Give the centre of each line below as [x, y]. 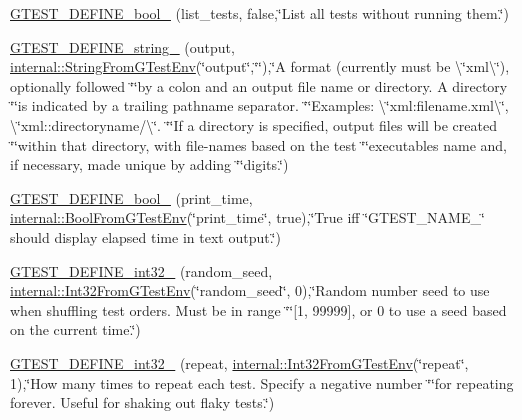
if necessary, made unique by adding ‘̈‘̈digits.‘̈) [149, 164]
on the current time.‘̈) [75, 329]
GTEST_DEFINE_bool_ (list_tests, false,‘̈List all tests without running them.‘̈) [259, 13]
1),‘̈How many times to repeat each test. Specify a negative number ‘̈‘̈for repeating [262, 382]
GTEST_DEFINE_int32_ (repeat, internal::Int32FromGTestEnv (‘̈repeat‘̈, [239, 362]
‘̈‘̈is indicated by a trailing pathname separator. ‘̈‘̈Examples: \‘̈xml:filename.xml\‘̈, [259, 105]
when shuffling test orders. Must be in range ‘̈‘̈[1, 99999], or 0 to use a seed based [258, 309]
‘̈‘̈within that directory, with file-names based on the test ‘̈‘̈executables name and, [258, 144]
